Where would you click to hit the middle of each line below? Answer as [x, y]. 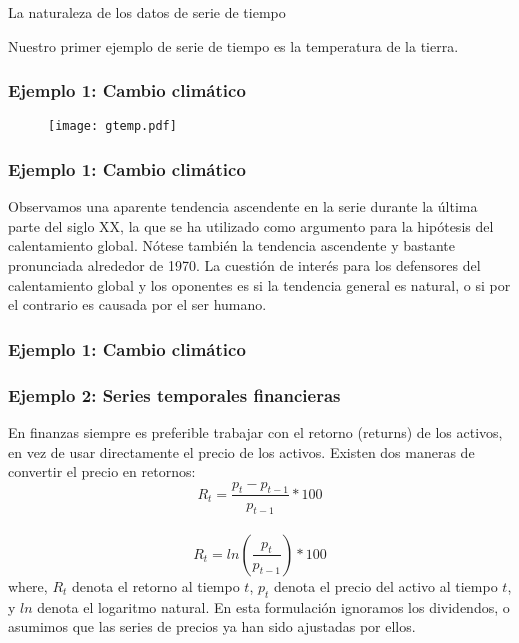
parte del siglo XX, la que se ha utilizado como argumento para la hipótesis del [251, 225]
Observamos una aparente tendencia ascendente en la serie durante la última [243, 206]
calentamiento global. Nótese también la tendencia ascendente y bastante [232, 245]
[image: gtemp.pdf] [112, 126]
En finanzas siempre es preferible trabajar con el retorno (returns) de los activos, [255, 431]
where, [28, 585]
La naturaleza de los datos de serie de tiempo [147, 12]
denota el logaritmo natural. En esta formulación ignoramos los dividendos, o [273, 606]
